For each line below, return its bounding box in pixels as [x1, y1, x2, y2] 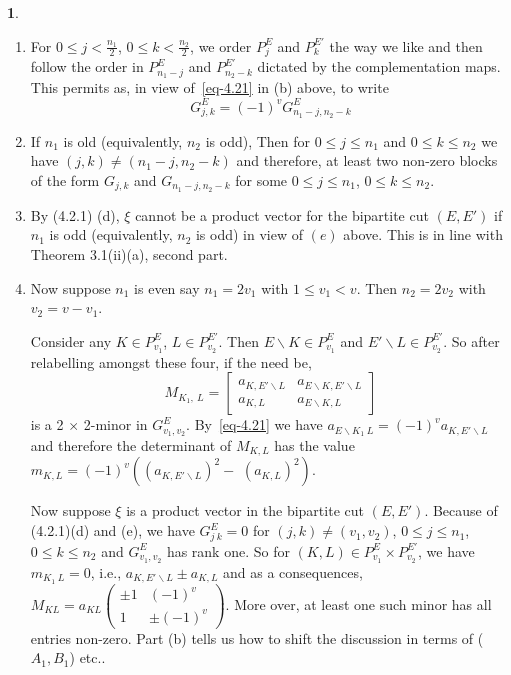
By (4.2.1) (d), [30, 204, 120, 225]
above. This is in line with [343, 224, 503, 245]
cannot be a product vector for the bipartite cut [135, 204, 429, 225]
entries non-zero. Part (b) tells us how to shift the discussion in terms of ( [30, 627, 484, 648]
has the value [274, 435, 355, 456]
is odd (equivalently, [49, 224, 173, 245]
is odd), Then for [205, 130, 311, 151]
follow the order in [30, 56, 144, 77]
